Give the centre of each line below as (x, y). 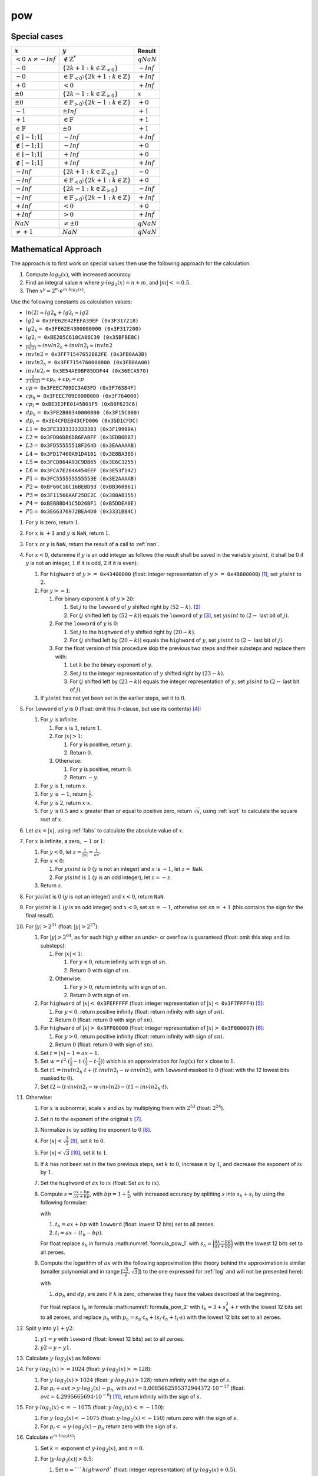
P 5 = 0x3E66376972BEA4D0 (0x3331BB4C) (81, 512)
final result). (40, 916)
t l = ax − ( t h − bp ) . (79, 1233)
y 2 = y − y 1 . (56, 1347)
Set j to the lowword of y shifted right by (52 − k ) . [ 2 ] (135, 607)
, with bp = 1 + (108, 1194)
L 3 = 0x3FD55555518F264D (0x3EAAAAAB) (81, 445)
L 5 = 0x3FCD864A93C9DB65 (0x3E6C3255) (81, 462)
